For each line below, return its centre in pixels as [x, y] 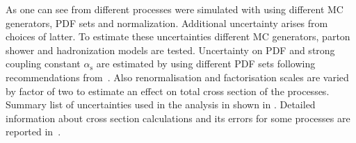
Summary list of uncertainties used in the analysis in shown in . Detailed [161, 104]
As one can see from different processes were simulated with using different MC [175, 9]
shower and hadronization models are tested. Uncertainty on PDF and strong [170, 50]
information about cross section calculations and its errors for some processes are [178, 118]
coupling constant [43, 64]
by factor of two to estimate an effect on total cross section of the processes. [168, 91]
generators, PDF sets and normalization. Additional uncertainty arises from [167, 23]
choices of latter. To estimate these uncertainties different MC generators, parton [178, 36]
